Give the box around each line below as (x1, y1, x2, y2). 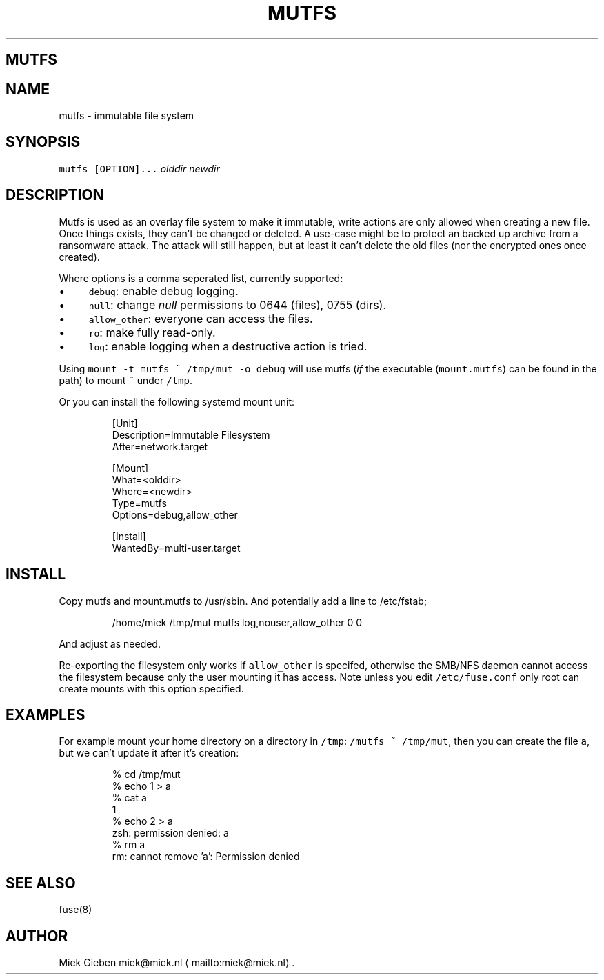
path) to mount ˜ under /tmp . (59, 374, 193, 386)
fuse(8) (59, 903, 92, 916)
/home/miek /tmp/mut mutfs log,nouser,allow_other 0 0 (112, 616, 363, 628)
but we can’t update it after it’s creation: (59, 747, 239, 759)
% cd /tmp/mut (112, 768, 181, 781)
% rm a (112, 839, 145, 851)
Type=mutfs (112, 497, 167, 509)
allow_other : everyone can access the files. (88, 311, 313, 326)
